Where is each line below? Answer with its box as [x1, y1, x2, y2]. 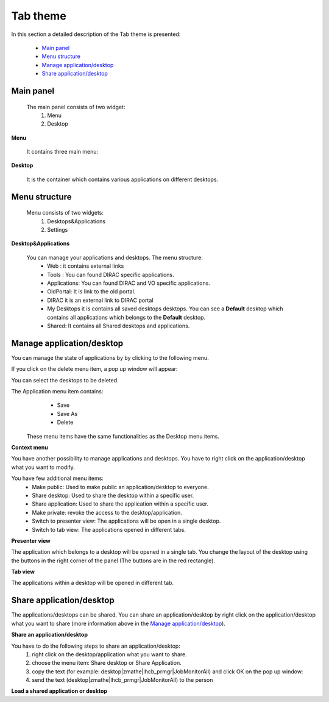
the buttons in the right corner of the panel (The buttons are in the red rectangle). [11, 557, 216, 564]
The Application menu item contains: [11, 388, 104, 395]
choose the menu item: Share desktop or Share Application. [32, 659, 182, 667]
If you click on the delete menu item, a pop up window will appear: [11, 365, 178, 373]
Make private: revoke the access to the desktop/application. [32, 509, 183, 516]
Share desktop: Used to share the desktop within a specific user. [32, 492, 194, 499]
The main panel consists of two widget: [26, 103, 126, 110]
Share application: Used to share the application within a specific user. [32, 500, 209, 507]
